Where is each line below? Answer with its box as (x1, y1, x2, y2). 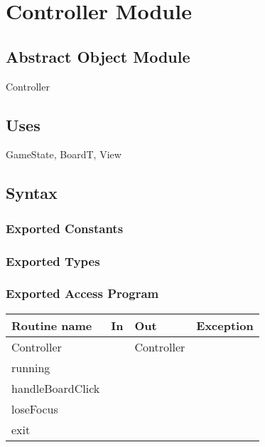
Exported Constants (6, 219, 124, 237)
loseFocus (11, 400, 58, 417)
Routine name (11, 317, 92, 334)
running (11, 359, 50, 376)
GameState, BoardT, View (6, 147, 121, 162)
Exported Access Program (6, 284, 159, 302)
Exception (196, 317, 254, 334)
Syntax (6, 182, 58, 204)
